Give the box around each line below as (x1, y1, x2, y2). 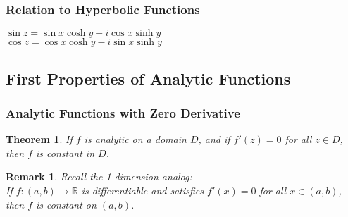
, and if (198, 132, 230, 147)
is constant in (36, 145, 95, 160)
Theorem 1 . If (6, 132, 73, 147)
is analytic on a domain (84, 132, 187, 147)
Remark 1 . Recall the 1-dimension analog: (6, 169, 192, 184)
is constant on (36, 197, 97, 211)
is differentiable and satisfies (81, 183, 204, 197)
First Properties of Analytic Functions (6, 67, 291, 89)
